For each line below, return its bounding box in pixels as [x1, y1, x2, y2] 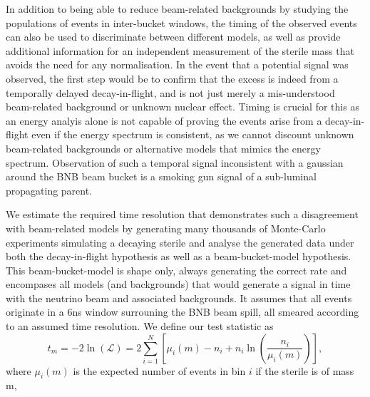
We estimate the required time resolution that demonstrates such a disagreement [6, 207, 359, 222]
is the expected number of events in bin [73, 363, 246, 378]
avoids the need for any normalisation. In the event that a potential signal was [6, 57, 349, 72]
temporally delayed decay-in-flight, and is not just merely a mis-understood [6, 85, 335, 100]
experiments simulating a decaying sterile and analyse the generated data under [6, 234, 354, 249]
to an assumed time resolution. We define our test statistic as [6, 319, 274, 334]
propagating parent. [6, 182, 93, 197]
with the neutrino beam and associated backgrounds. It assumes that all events [6, 290, 352, 305]
